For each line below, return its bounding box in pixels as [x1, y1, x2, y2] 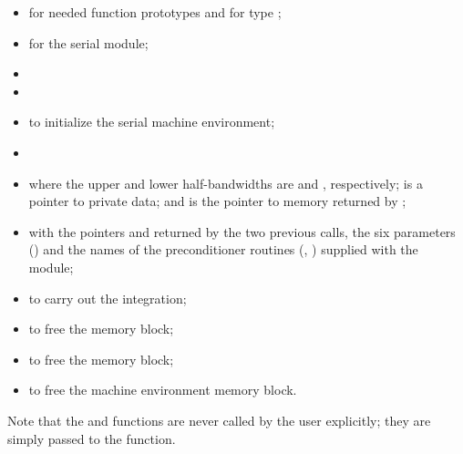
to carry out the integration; [28, 288, 187, 307]
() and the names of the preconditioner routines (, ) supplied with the [28, 240, 418, 259]
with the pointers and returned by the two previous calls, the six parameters [28, 222, 456, 241]
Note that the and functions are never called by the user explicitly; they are [7, 410, 431, 429]
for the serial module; [28, 33, 149, 52]
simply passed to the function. [7, 428, 176, 448]
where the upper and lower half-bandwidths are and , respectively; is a [28, 173, 423, 192]
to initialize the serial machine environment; [28, 112, 275, 131]
